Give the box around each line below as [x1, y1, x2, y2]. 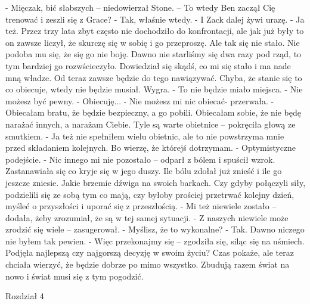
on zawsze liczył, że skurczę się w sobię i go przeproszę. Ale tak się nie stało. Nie [5, 36, 300, 48]
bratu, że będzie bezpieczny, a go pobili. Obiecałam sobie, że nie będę [47, 106, 301, 119]
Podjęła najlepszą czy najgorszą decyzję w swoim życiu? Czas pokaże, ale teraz [5, 246, 294, 259]
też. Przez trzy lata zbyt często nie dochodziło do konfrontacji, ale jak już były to [5, 24, 304, 37]
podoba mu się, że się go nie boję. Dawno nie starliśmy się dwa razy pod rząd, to [5, 48, 302, 60]
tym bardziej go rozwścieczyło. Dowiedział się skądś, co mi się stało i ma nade [5, 59, 291, 72]
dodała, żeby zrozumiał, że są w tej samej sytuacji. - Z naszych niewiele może [5, 211, 289, 224]
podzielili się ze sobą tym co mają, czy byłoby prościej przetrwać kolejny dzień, [5, 188, 294, 200]
